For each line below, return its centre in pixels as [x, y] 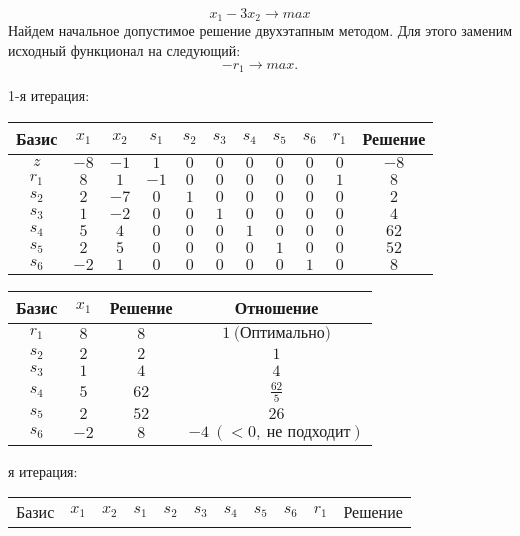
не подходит [308, 431]
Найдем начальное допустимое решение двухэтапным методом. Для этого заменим [260, 30]
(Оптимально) [282, 332]
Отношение [276, 307]
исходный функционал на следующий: [124, 50]
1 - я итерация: [49, 95]
